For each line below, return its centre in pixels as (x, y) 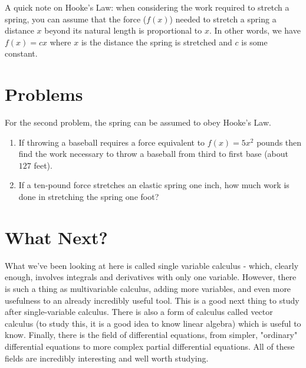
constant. (21, 53)
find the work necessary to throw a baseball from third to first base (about (153, 154)
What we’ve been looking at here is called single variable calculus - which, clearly (152, 265)
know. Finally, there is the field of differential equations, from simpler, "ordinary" (151, 335)
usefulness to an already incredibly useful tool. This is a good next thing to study (152, 300)
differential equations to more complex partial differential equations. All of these (150, 346)
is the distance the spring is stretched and (157, 42)
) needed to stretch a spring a (223, 19)
